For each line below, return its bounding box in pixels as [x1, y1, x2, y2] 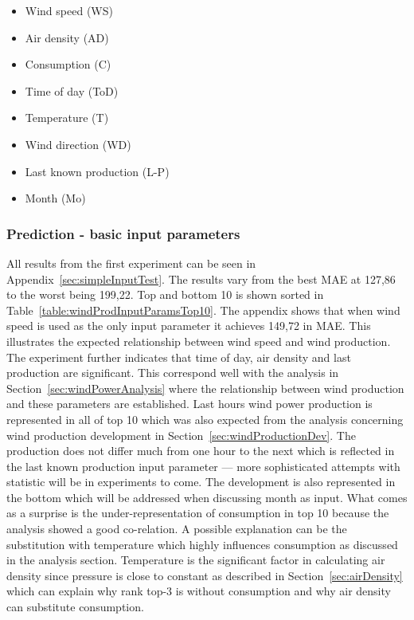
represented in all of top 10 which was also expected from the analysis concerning [6, 410, 404, 427]
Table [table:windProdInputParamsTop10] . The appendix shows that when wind [6, 301, 400, 318]
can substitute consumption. [6, 598, 144, 615]
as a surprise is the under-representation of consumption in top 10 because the [6, 504, 389, 521]
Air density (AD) [25, 29, 109, 45]
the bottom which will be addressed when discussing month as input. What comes [6, 489, 408, 505]
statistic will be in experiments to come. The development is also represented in [6, 473, 396, 490]
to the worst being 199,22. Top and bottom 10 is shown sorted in [6, 286, 324, 303]
